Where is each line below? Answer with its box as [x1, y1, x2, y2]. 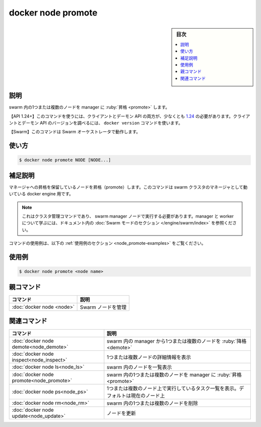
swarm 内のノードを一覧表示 [106, 364, 172, 371]
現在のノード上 [130, 393, 165, 399]
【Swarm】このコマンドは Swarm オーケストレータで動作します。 [9, 129, 141, 135]
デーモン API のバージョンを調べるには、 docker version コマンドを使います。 [21, 120, 183, 126]
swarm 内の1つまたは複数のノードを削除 [106, 400, 198, 407]
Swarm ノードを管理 [80, 303, 127, 310]
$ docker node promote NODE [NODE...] [19, 158, 111, 163]
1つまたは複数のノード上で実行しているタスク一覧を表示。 [106, 385, 239, 392]
